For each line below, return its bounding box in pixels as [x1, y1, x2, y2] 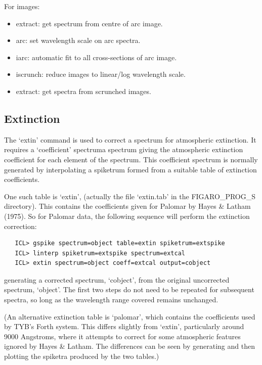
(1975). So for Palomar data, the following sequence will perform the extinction [4, 210, 250, 221]
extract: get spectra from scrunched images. [16, 85, 151, 96]
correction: [4, 220, 37, 231]
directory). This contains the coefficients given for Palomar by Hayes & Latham [4, 201, 251, 211]
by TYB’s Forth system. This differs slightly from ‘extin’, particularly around [4, 321, 244, 332]
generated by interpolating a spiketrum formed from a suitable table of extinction [4, 164, 257, 174]
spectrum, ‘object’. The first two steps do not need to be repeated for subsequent [4, 284, 254, 295]
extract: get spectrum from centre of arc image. [16, 18, 163, 28]
